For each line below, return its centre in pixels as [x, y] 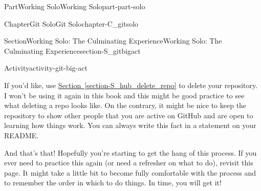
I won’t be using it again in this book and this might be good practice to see [124, 95]
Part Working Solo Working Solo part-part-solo [75, 6]
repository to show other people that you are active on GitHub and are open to [129, 115]
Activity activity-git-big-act [46, 68]
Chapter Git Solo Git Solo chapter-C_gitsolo [71, 23]
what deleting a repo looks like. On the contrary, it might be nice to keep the [125, 105]
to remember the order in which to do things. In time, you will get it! [113, 183]
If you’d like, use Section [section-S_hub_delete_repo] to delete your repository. [131, 85]
